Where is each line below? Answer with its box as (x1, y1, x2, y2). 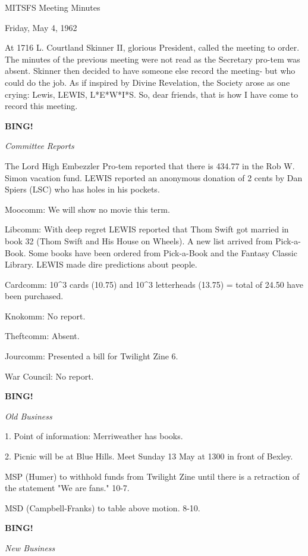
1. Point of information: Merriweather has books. (5, 430, 183, 442)
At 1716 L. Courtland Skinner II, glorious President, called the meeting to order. (5, 41, 300, 54)
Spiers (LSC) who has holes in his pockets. (5, 183, 160, 195)
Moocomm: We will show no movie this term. (5, 203, 170, 215)
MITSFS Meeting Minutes (5, 1, 100, 13)
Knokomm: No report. (5, 309, 86, 322)
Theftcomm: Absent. (5, 330, 80, 342)
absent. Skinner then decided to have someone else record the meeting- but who (5, 64, 296, 77)
